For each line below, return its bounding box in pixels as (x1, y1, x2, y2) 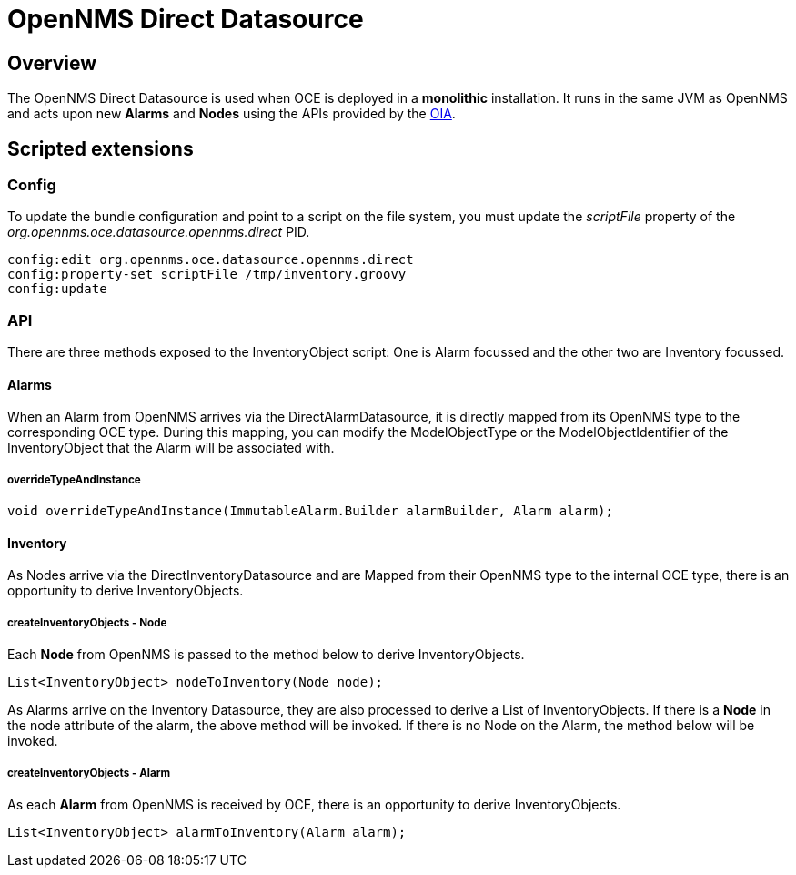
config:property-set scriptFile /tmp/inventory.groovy (7, 267, 407, 282)
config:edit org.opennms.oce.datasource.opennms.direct (7, 252, 414, 268)
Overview (7, 51, 97, 75)
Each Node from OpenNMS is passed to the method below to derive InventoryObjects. (7, 646, 525, 663)
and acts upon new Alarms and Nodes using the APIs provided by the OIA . (7, 106, 456, 122)
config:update (7, 281, 107, 297)
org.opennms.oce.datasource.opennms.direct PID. (7, 224, 310, 240)
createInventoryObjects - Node (7, 616, 167, 629)
